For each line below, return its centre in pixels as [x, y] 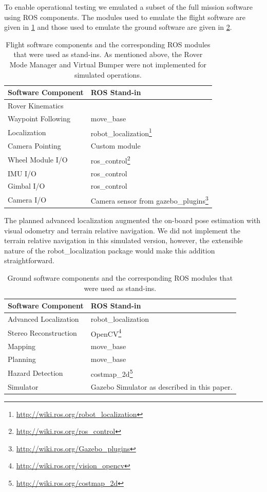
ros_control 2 [110, 160]
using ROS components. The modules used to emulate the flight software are [125, 17]
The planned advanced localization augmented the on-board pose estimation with [132, 220]
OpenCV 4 [106, 333]
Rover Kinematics [36, 105]
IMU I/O [22, 173]
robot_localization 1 [121, 132]
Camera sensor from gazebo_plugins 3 [149, 200]
